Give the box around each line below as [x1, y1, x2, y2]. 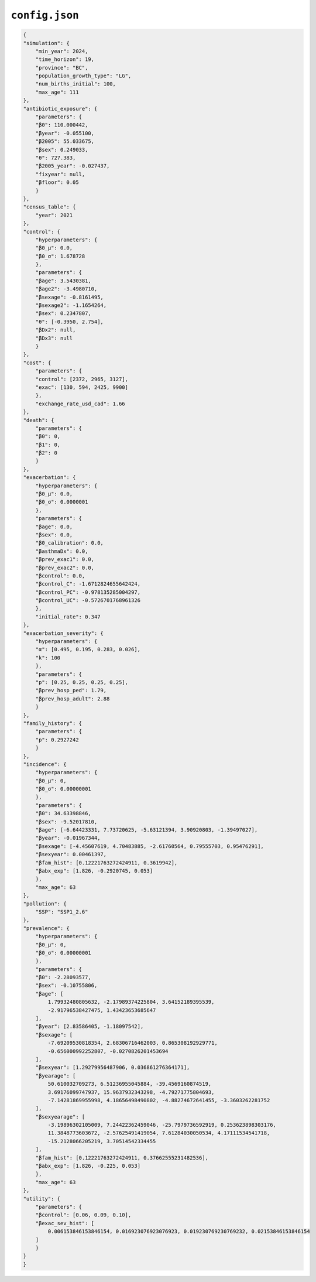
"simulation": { [23, 40, 70, 46]
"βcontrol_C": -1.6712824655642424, [35, 580, 140, 587]
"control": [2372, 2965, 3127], [35, 375, 129, 382]
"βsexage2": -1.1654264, [35, 302, 107, 309]
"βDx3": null [35, 334, 73, 341]
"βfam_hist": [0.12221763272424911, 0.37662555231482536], [35, 1154, 209, 1161]
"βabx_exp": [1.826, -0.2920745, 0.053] [35, 867, 153, 874]
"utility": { [23, 1195, 61, 1202]
